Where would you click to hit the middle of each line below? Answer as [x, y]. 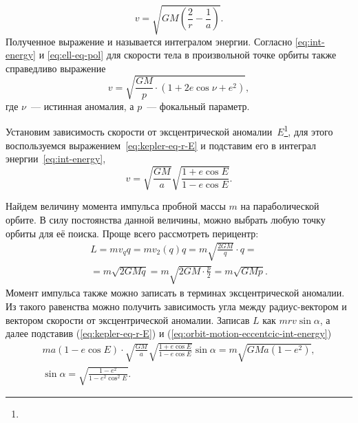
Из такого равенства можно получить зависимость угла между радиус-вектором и [176, 306]
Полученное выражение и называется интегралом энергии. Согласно [149, 41]
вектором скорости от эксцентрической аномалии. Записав [128, 319]
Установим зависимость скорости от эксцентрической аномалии [139, 132]
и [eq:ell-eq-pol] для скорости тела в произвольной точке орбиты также [188, 55]
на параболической [280, 206]
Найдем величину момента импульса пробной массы [116, 206]
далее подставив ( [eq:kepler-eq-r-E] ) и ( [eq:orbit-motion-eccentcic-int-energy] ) [169, 333]
